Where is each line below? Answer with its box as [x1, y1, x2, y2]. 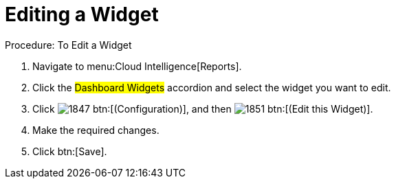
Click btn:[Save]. [32, 145, 107, 157]
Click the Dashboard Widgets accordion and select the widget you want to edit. [32, 81, 391, 93]
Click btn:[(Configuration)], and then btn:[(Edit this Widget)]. [32, 102, 373, 115]
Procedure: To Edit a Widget [5, 38, 132, 51]
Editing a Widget [5, 3, 159, 26]
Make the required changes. [32, 124, 159, 136]
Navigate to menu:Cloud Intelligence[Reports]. [32, 60, 242, 72]
